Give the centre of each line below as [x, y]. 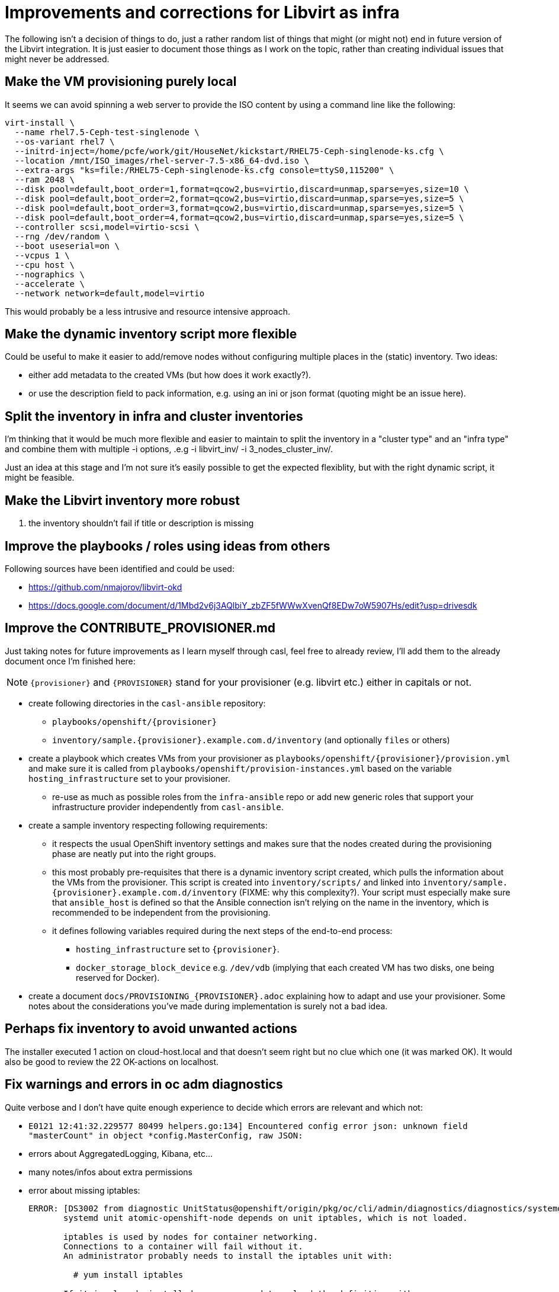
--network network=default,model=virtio [110, 293]
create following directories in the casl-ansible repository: [147, 703]
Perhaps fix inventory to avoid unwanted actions [151, 1029]
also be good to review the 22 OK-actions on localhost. [112, 1061]
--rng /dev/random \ [62, 236]
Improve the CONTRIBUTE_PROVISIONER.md [140, 628]
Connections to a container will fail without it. [183, 1246]
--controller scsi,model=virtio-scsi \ [107, 227]
